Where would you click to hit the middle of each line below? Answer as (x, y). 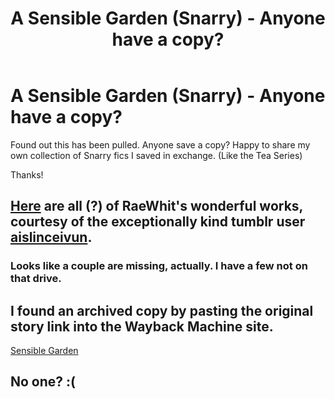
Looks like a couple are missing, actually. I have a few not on (159, 266)
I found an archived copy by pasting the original (162, 310)
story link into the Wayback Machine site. (142, 326)
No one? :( (43, 382)
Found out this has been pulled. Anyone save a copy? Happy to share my (160, 144)
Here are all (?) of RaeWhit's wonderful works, (156, 206)
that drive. (36, 279)
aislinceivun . (51, 237)
